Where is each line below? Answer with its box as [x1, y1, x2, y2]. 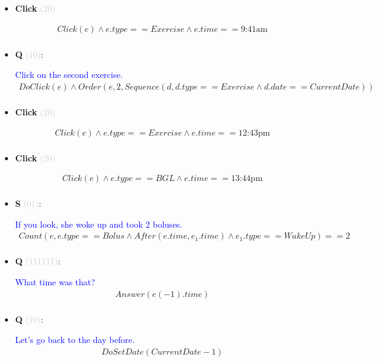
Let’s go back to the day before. [15, 333, 135, 346]
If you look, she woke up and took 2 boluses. [15, 217, 183, 230]
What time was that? [15, 275, 96, 288]
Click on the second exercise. [15, 68, 123, 81]
